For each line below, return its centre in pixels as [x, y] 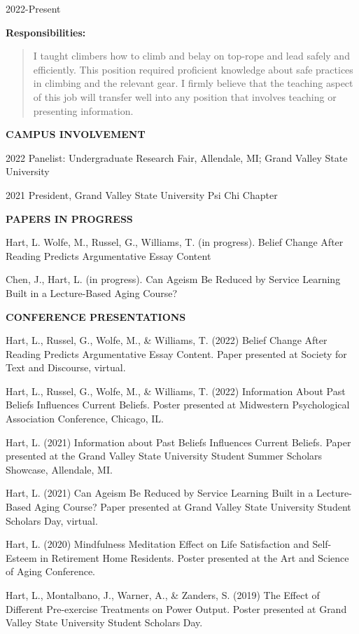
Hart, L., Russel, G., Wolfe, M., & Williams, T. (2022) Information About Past [176, 391]
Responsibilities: [46, 32]
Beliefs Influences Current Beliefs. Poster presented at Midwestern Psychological [178, 405]
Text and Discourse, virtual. [66, 367]
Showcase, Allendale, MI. [59, 469]
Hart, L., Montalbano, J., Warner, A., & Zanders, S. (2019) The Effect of [163, 595]
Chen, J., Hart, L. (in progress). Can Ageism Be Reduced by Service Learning [173, 279]
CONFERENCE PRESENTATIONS [96, 316]
